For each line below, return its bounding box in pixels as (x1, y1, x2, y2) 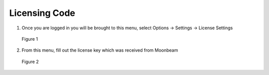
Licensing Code (9, 7, 76, 18)
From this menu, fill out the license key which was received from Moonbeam (21, 47, 178, 53)
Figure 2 (21, 59, 39, 65)
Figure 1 (21, 36, 38, 42)
